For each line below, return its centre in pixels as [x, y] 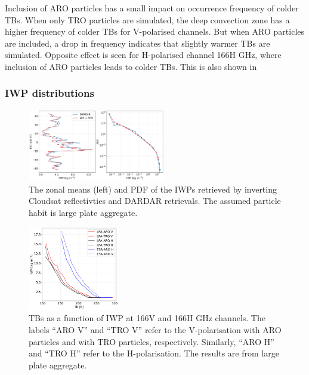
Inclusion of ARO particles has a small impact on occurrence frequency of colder [152, 8]
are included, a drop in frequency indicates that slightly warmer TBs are [137, 43]
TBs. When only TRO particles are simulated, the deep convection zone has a [147, 19]
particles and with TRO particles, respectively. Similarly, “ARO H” [152, 341]
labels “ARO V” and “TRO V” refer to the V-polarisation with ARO [155, 329]
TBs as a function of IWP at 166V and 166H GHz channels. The [147, 318]
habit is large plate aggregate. [83, 212]
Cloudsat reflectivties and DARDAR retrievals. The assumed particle [155, 201]
